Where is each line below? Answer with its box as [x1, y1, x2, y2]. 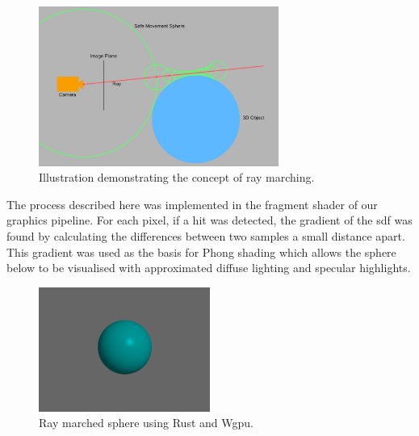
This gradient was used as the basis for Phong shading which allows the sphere [6, 243, 396, 260]
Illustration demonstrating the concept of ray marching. [39, 169, 315, 186]
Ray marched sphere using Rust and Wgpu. [39, 414, 253, 431]
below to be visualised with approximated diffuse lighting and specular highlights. [6, 259, 411, 276]
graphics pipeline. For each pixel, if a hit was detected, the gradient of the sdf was [6, 212, 413, 228]
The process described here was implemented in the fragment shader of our [6, 195, 378, 212]
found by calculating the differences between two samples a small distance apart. [6, 228, 405, 245]
